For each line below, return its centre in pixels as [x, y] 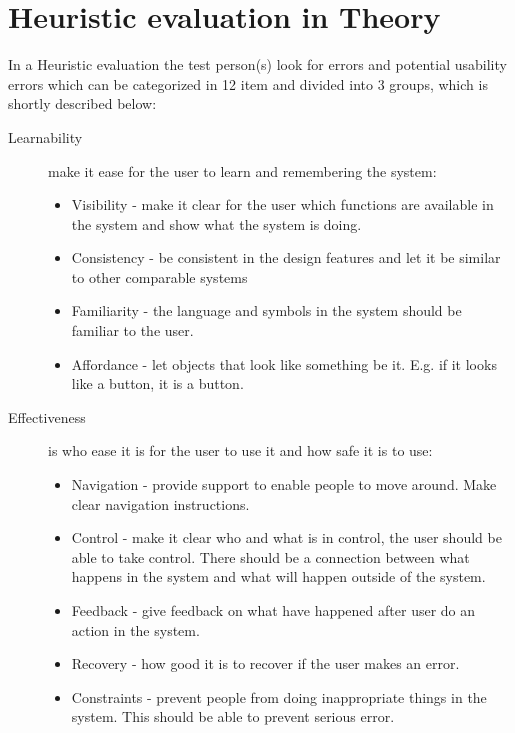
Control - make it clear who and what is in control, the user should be [286, 537]
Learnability [45, 136]
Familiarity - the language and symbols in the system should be [266, 310]
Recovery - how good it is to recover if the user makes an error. [265, 663]
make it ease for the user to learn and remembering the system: [242, 170]
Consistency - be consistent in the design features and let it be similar [286, 257]
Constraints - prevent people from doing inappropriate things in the [279, 696]
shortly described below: [82, 103]
